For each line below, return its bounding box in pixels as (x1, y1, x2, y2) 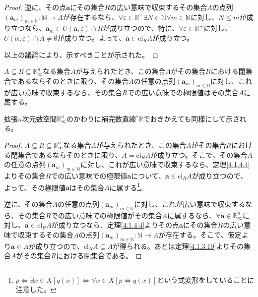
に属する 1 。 (109, 180, 147, 192)
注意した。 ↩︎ (15, 284, 57, 295)
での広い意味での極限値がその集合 (51, 210, 162, 220)
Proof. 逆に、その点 (4, 2, 66, 12)
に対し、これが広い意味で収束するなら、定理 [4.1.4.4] (80, 159, 250, 170)
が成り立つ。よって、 (57, 32, 126, 43)
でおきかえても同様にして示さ (143, 113, 240, 123)
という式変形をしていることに (157, 274, 254, 285)
